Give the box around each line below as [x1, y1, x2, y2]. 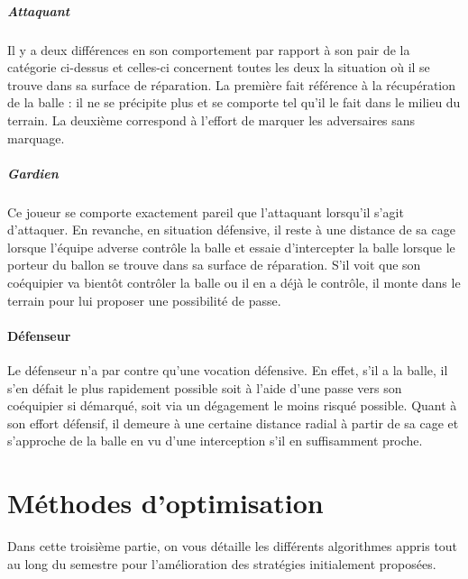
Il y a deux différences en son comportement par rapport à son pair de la [7, 40, 410, 59]
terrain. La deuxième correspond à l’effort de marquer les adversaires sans [7, 110, 416, 129]
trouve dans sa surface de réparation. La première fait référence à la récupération [7, 75, 456, 94]
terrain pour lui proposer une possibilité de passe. [7, 290, 281, 309]
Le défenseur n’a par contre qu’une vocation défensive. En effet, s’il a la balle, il [7, 361, 448, 380]
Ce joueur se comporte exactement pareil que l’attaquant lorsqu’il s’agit [7, 202, 404, 221]
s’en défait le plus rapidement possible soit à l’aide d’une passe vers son [7, 378, 402, 397]
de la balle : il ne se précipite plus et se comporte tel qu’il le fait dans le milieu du [7, 93, 461, 112]
